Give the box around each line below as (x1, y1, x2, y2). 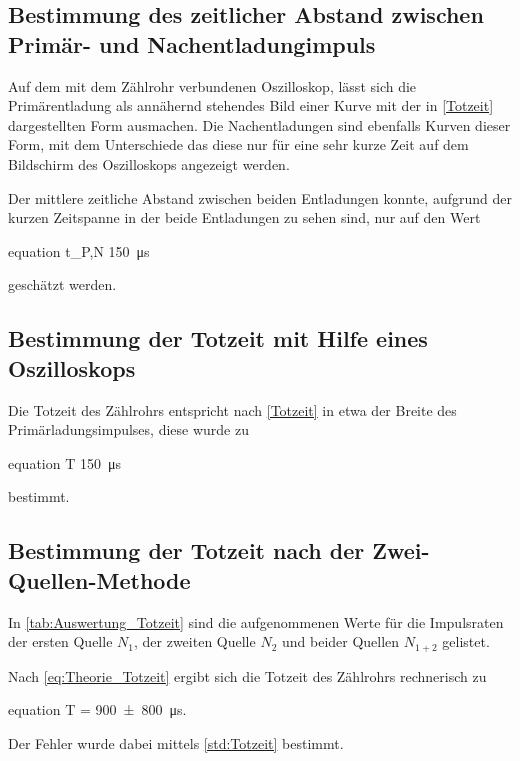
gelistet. (442, 631, 490, 652)
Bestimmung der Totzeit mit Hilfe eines (8, 323, 428, 354)
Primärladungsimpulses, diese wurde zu (8, 419, 249, 440)
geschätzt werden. (8, 274, 117, 295)
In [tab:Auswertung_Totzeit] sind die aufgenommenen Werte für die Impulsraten (8, 611, 504, 632)
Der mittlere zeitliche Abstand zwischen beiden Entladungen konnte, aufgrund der (8, 187, 512, 208)
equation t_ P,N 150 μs (8, 240, 150, 261)
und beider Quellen (281, 631, 400, 652)
